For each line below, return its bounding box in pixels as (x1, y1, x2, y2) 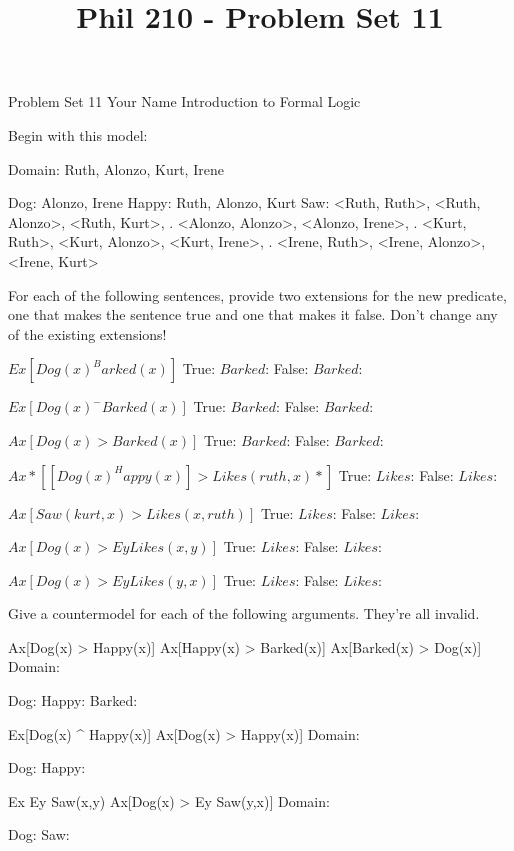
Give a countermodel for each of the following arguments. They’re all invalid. (8, 603, 480, 624)
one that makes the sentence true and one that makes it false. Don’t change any (8, 304, 498, 325)
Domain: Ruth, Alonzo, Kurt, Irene (8, 158, 224, 179)
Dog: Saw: (8, 824, 70, 845)
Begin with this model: (8, 124, 148, 145)
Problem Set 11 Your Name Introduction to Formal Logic (8, 91, 361, 112)
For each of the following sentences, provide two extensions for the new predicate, (8, 284, 507, 305)
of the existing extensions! (8, 323, 167, 344)
